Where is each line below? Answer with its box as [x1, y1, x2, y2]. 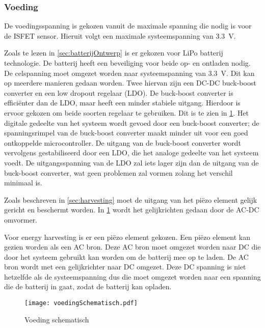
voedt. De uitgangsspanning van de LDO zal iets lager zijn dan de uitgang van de [4, 157, 259, 168]
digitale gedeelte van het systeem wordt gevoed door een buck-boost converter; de [4, 117, 259, 128]
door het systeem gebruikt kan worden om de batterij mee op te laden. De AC [4, 251, 249, 262]
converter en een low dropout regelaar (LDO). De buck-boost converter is [4, 87, 233, 98]
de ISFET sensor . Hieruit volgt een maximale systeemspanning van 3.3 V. [4, 30, 236, 41]
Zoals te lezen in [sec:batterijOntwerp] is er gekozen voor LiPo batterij [4, 47, 223, 58]
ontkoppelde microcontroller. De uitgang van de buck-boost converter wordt [4, 137, 241, 148]
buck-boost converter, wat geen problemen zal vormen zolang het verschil [4, 167, 233, 178]
